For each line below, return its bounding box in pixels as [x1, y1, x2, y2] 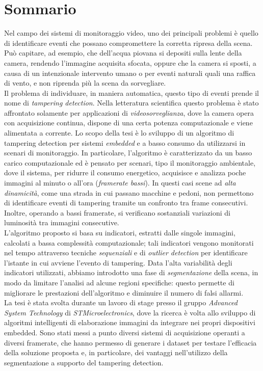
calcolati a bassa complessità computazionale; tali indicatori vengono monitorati [4, 237, 254, 248]
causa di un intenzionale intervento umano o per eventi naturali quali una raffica [4, 67, 256, 78]
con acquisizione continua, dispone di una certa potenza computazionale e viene [4, 117, 253, 128]
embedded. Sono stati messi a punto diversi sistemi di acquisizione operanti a [4, 327, 245, 337]
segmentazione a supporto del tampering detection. [4, 357, 164, 367]
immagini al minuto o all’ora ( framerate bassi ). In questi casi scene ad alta [4, 177, 236, 188]
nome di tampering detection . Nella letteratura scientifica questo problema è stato [4, 97, 259, 108]
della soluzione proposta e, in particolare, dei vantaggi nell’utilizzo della [4, 347, 228, 358]
